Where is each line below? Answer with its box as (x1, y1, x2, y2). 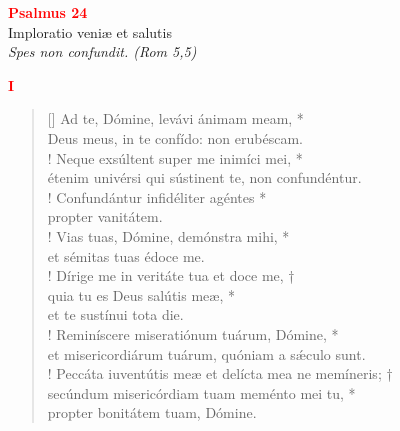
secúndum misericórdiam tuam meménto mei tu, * (47, 382, 356, 403)
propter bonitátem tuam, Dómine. (47, 402, 257, 423)
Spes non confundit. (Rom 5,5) (8, 41, 197, 62)
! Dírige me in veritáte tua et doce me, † (47, 265, 295, 286)
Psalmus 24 (8, 2, 88, 22)
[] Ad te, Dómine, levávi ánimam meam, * (47, 108, 304, 129)
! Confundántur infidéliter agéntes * (47, 186, 267, 207)
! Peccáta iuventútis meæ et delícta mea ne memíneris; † (47, 363, 393, 384)
